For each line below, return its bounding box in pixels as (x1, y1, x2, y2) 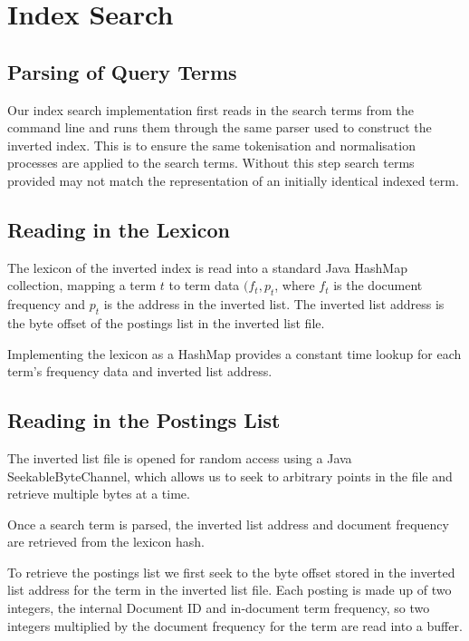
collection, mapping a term (7, 276, 157, 295)
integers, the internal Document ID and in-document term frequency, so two (7, 598, 430, 617)
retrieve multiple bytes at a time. (7, 484, 190, 503)
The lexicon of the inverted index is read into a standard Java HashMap (7, 257, 407, 277)
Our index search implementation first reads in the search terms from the (7, 100, 415, 119)
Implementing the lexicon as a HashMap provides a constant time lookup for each (7, 344, 462, 363)
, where (274, 276, 315, 295)
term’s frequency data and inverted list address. (7, 362, 273, 381)
